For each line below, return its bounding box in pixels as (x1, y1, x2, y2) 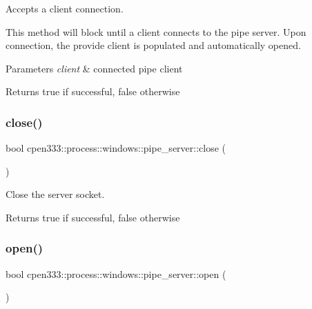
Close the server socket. (6, 187, 105, 201)
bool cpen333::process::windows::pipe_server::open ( (6, 266, 226, 281)
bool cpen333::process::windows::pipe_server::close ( (6, 141, 226, 155)
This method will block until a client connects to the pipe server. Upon (6, 24, 306, 39)
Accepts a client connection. (6, 1, 124, 15)
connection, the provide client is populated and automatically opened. (6, 38, 301, 52)
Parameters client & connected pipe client (6, 61, 183, 75)
